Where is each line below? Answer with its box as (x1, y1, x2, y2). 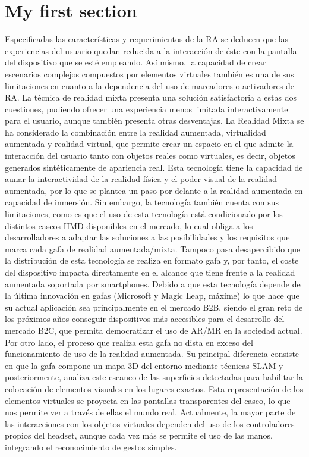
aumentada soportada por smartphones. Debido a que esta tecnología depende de (5, 277, 301, 290)
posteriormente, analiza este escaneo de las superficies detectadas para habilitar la (5, 371, 303, 383)
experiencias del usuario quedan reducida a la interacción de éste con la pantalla (5, 44, 297, 57)
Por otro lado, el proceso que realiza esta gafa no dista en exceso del (5, 336, 253, 348)
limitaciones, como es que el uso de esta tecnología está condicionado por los (5, 208, 283, 220)
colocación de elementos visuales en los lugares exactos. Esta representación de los (5, 382, 304, 395)
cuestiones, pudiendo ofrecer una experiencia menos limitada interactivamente (5, 102, 288, 115)
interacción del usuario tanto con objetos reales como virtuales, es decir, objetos (5, 149, 295, 162)
